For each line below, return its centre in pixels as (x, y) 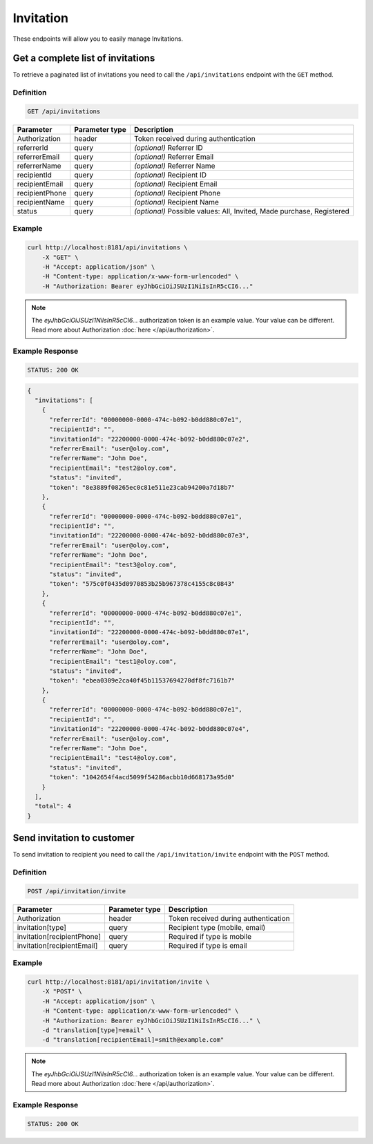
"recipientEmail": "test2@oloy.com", (113, 468)
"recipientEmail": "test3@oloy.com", (113, 564)
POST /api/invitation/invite (77, 891)
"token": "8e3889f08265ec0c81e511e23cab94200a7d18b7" (142, 487)
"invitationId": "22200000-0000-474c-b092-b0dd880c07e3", (150, 536)
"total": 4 (53, 806)
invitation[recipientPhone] (59, 936)
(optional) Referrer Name (174, 166)
